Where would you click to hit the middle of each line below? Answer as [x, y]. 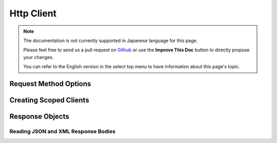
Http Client [33, 13]
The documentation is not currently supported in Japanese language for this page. [111, 40]
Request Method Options [50, 84]
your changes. [38, 57]
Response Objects [39, 116]
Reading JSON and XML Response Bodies [62, 131]
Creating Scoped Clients [49, 100]
